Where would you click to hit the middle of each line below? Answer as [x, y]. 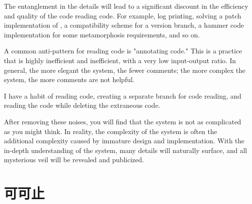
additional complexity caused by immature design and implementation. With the [124, 141]
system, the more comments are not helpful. [69, 79]
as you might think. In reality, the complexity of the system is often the [110, 131]
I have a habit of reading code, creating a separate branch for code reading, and [123, 95]
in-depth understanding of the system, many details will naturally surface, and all [126, 150]
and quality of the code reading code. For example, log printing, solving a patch [123, 15]
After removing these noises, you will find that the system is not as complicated [123, 121]
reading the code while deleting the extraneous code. [82, 105]
